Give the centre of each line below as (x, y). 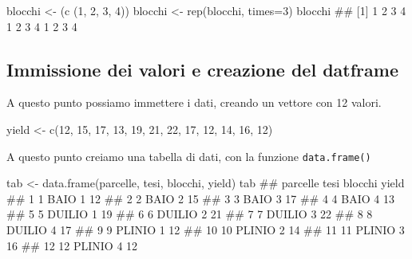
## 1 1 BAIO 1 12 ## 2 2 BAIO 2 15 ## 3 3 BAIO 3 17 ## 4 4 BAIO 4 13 (200, 198)
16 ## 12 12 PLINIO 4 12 (72, 245)
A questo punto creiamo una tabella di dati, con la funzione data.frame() (189, 156)
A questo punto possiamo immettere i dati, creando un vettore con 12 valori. (194, 102)
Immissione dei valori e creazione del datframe (202, 69)
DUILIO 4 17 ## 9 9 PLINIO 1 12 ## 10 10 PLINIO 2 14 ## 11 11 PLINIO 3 (206, 230)
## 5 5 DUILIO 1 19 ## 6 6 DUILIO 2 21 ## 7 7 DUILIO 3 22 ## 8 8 (190, 214)
